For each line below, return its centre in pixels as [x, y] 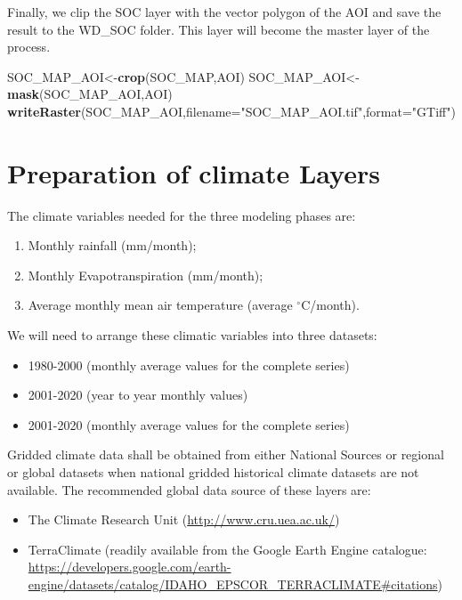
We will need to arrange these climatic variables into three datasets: [192, 335]
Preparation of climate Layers [194, 172]
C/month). [330, 305]
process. [29, 47]
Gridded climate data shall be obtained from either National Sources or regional [226, 454]
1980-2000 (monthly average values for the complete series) [189, 365]
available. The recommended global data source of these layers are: [189, 489]
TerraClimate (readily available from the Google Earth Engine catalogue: [227, 549]
